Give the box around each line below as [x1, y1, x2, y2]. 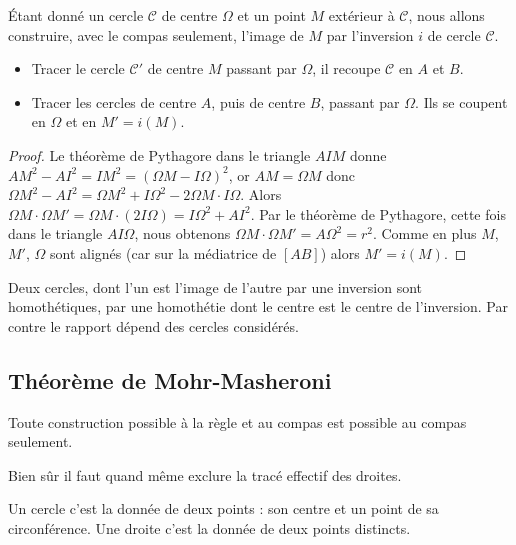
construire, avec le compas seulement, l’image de [8, 24, 304, 45]
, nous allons [408, 5, 485, 25]
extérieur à [328, 5, 395, 25]
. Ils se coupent [415, 91, 508, 112]
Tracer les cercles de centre [31, 91, 197, 112]
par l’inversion [326, 24, 414, 45]
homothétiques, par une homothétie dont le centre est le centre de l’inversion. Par [8, 296, 508, 317]
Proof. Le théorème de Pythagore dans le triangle [8, 144, 311, 165]
